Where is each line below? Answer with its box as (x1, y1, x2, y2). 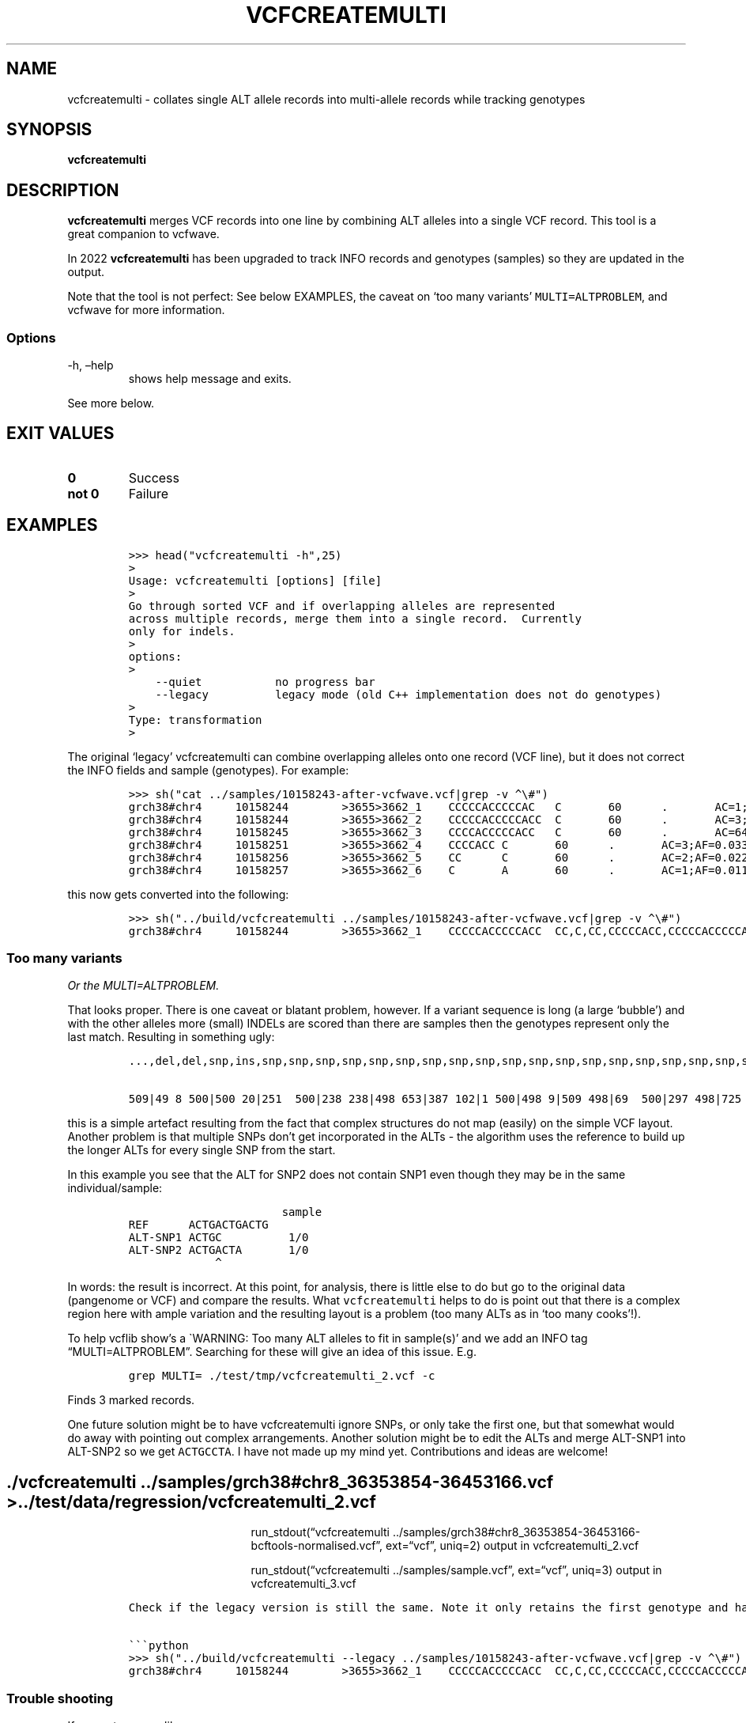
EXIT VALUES (6, 423, 115, 444)
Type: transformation (128, 713, 262, 726)
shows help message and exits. (128, 372, 292, 386)
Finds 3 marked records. (67, 1393, 195, 1407)
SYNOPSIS (6, 119, 92, 140)
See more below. (67, 396, 155, 411)
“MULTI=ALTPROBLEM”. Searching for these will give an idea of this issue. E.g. (67, 1345, 477, 1359)
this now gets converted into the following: (67, 887, 289, 901)
